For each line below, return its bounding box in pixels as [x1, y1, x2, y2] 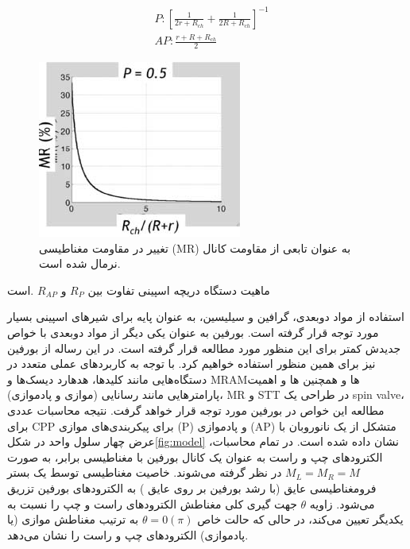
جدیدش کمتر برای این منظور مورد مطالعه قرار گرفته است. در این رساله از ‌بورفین [7, 339, 401, 356]
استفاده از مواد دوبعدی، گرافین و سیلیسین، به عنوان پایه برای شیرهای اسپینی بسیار [7, 308, 404, 325]
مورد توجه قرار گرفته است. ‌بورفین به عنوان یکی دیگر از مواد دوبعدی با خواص [7, 324, 379, 341]
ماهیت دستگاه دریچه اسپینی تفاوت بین [87, 281, 270, 298]
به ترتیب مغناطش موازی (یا [7, 511, 139, 528]
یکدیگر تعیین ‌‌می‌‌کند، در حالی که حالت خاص [197, 511, 404, 528]
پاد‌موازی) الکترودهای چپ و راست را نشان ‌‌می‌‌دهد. [7, 526, 249, 543]
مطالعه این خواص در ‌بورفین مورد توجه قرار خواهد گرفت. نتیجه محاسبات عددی [7, 402, 385, 419]
